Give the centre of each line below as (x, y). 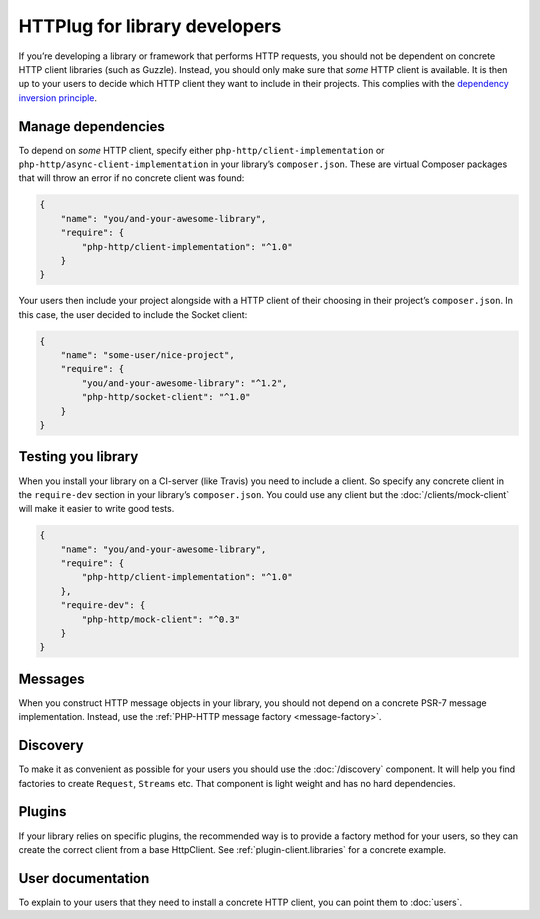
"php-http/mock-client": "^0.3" (160, 619)
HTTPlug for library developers (150, 26)
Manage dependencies (91, 126)
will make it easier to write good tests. (96, 509)
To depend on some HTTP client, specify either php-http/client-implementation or (201, 150)
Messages (51, 678)
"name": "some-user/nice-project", (147, 355)
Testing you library (78, 456)
